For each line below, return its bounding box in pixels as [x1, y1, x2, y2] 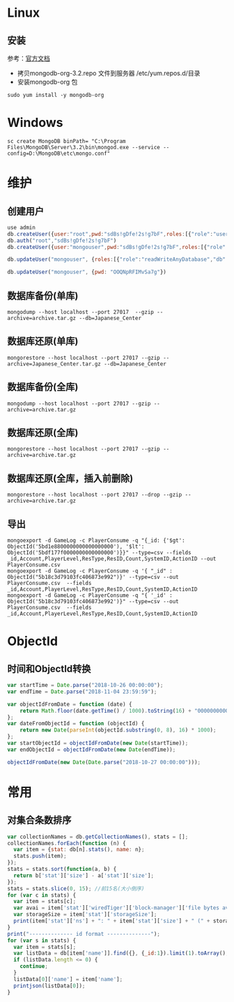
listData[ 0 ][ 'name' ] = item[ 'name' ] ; [13, 976, 123, 982]
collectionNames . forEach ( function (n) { [7, 840, 127, 847]
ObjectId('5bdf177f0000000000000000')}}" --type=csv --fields [7, 549, 192, 556]
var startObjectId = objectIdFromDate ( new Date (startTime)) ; [7, 740, 189, 747]
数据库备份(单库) [7, 289, 79, 301]
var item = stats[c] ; [13, 898, 77, 905]
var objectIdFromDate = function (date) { [7, 701, 132, 708]
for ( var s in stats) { [7, 936, 77, 944]
